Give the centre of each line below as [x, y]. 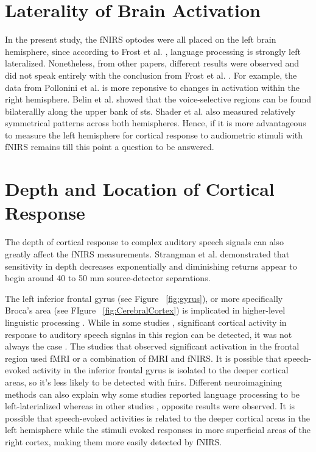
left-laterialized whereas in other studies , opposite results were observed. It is [150, 406]
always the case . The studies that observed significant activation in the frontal [152, 346]
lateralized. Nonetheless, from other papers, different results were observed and [152, 63]
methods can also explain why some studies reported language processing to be [153, 394]
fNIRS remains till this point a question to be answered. [110, 147]
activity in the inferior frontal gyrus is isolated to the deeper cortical [160, 370]
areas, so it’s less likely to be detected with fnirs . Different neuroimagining [144, 382]
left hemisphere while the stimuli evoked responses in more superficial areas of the [158, 430]
